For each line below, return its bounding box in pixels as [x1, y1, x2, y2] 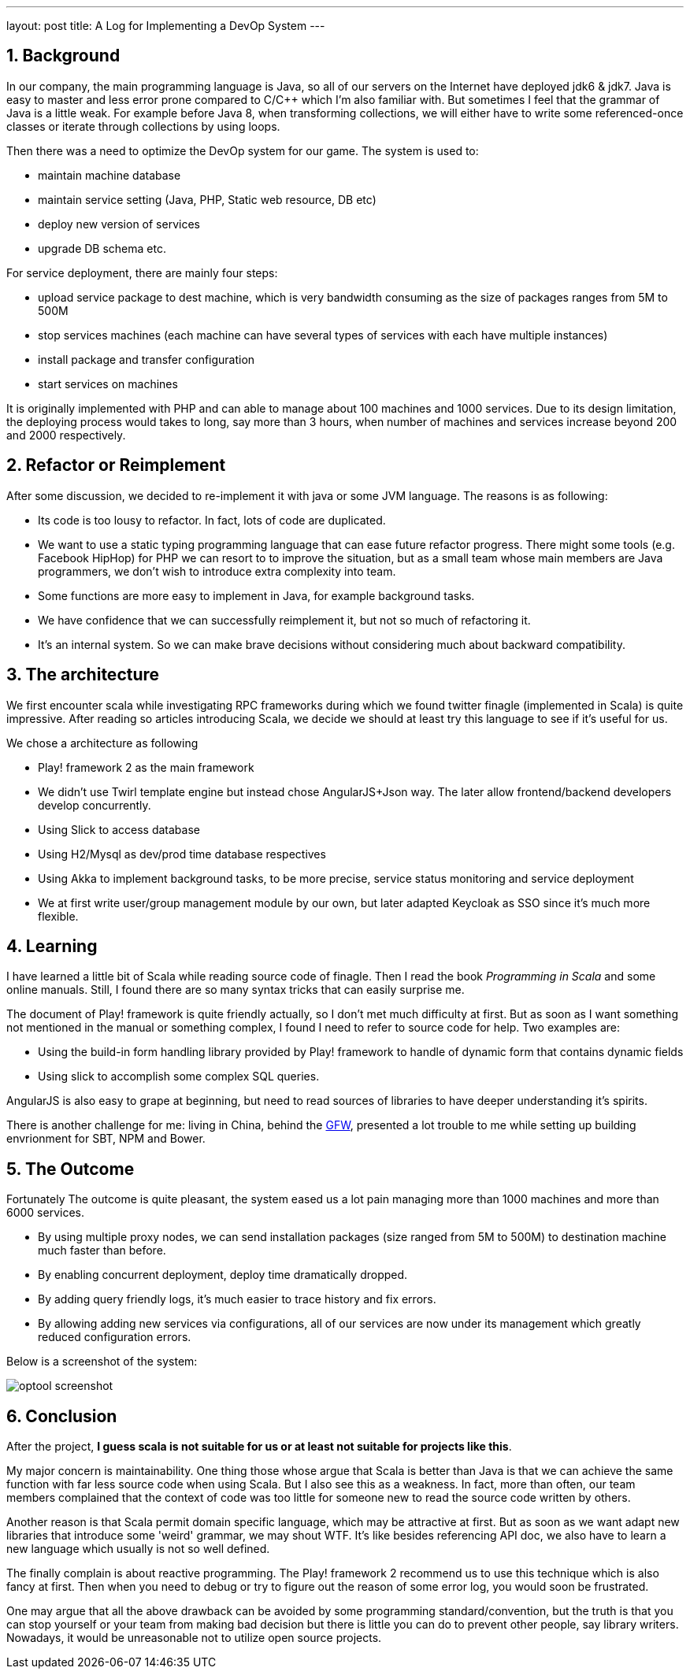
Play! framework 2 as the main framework [38, 760, 254, 774]
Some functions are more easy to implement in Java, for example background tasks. [38, 588, 475, 602]
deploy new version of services [38, 217, 200, 231]
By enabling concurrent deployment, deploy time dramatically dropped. [38, 1268, 408, 1282]
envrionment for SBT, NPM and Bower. [6, 1132, 206, 1146]
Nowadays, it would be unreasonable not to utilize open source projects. [6, 1631, 382, 1645]
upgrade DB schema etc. [38, 241, 166, 255]
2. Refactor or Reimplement [6, 455, 226, 476]
